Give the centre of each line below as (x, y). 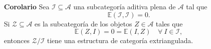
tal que (197, 6)
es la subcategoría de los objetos (83, 23)
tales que (169, 23)
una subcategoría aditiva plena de (125, 6)
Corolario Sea (27, 6)
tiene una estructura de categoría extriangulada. (120, 40)
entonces (17, 40)
